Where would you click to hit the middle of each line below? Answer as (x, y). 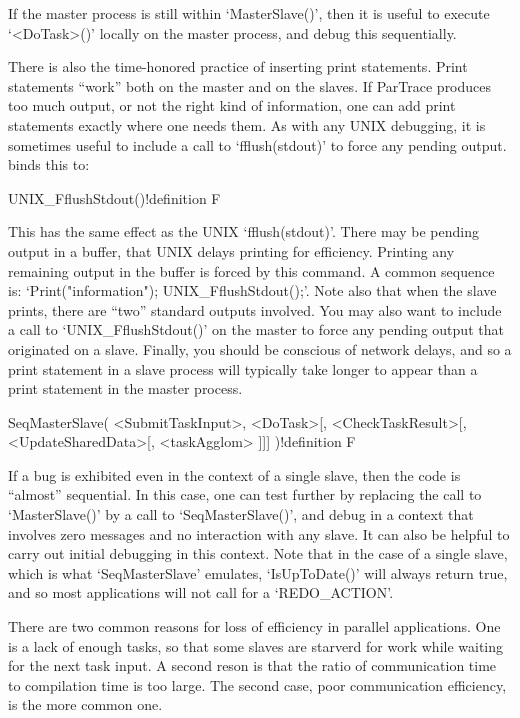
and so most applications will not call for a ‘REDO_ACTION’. (201, 592)
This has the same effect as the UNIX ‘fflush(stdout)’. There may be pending (244, 231)
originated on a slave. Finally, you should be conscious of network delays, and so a (260, 348)
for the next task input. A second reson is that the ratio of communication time (252, 665)
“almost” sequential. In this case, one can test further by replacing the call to (245, 494)
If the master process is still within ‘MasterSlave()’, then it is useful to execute (249, 13)
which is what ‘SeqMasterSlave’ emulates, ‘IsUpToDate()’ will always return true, (258, 572)
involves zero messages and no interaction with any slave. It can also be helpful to (259, 533)
